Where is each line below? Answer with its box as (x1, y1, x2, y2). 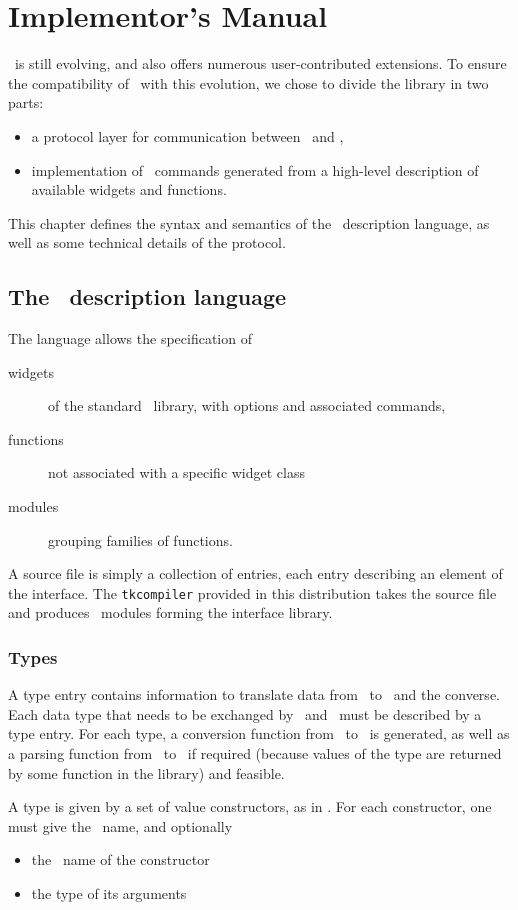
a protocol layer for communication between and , (31, 125, 344, 146)
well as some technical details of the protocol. (8, 232, 286, 253)
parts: (8, 92, 44, 113)
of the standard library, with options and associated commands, (48, 395, 446, 416)
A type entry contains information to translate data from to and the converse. (8, 684, 500, 705)
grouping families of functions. (48, 529, 233, 550)
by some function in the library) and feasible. (8, 762, 285, 783)
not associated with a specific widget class (48, 462, 306, 483)
